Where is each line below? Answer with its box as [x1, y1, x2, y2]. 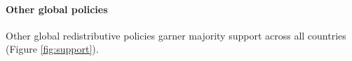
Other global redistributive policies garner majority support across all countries [6, 28, 346, 42]
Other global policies [6, 1, 108, 16]
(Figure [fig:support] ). [6, 42, 99, 56]
